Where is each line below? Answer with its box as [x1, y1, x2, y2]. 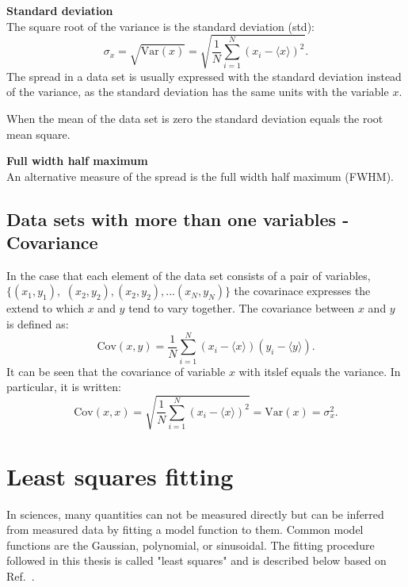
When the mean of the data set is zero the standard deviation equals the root [6, 109, 383, 126]
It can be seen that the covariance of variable [6, 363, 226, 379]
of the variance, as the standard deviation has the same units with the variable [6, 83, 389, 100]
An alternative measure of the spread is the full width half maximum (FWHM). [6, 167, 395, 184]
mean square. [6, 125, 71, 142]
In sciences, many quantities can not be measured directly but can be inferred [6, 505, 384, 522]
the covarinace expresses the [234, 282, 371, 299]
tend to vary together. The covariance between [128, 300, 355, 317]
